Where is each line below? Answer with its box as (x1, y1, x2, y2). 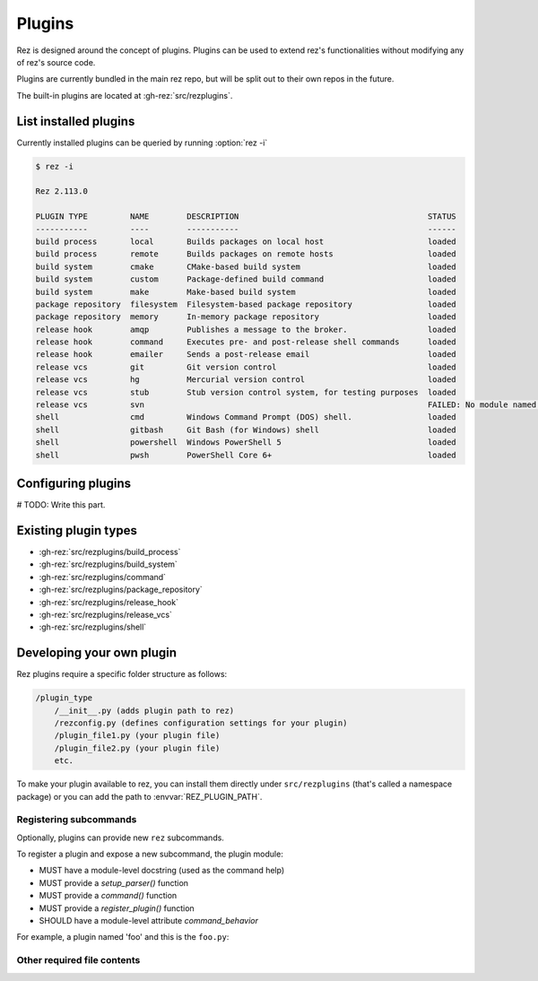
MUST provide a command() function (39, 890, 178, 901)
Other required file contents (16, 954, 141, 967)
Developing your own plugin (16, 646, 178, 661)
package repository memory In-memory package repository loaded (35, 312, 456, 322)
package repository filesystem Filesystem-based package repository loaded (35, 299, 456, 309)
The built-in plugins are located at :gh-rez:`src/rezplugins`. (16, 90, 233, 100)
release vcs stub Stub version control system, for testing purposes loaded (35, 386, 456, 397)
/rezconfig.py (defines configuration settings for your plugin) (54, 718, 348, 728)
